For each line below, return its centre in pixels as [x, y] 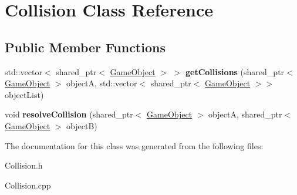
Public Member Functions [85, 47]
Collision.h [24, 165]
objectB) [82, 125]
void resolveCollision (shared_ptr [69, 114]
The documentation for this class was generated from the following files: [134, 145]
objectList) [24, 94]
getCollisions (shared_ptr [235, 71]
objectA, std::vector [102, 83]
